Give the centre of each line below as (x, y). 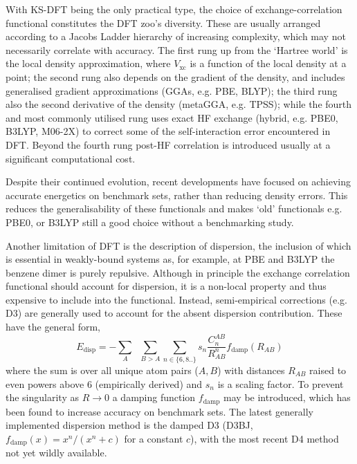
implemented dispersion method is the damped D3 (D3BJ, (129, 425)
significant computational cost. (71, 158)
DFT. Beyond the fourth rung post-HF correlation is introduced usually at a (168, 144)
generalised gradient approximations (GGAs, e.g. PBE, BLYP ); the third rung (172, 90)
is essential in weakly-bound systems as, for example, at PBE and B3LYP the (170, 259)
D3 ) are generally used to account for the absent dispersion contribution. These (174, 313)
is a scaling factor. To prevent (281, 383)
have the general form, (53, 327)
